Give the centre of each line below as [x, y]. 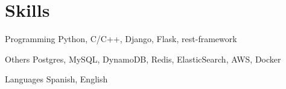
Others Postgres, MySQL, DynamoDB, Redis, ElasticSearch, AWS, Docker [143, 59]
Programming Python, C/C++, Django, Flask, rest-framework [121, 39]
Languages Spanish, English [56, 79]
